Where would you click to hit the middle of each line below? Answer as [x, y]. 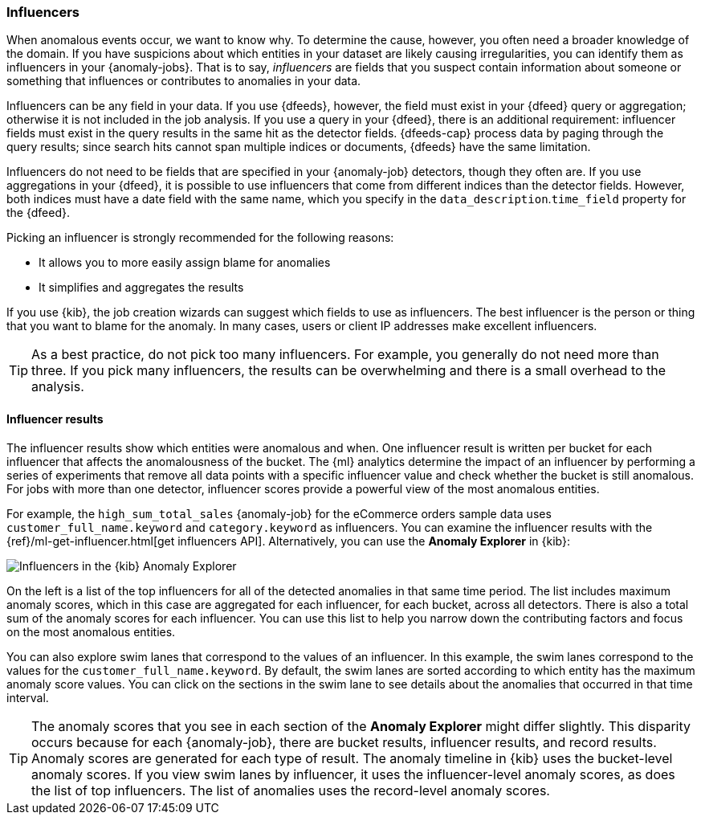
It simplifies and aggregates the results [141, 288]
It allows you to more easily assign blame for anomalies [185, 263]
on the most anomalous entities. [91, 631]
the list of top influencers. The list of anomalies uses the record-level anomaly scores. [291, 790]
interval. [28, 697]
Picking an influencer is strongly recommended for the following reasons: [200, 238]
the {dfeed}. [39, 213]
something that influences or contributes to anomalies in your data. [184, 81]
